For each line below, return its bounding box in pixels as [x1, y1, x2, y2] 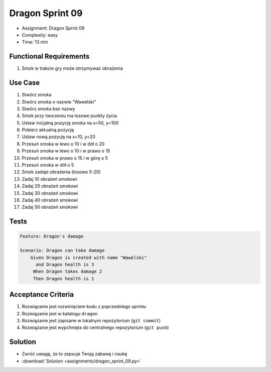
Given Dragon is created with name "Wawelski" [30, 255, 148, 261]
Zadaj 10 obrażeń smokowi [22, 176, 77, 182]
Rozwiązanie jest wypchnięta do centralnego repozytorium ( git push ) [22, 324, 169, 331]
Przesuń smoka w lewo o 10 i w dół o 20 [22, 141, 105, 147]
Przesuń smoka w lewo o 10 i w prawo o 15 [22, 148, 110, 154]
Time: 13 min [22, 39, 49, 45]
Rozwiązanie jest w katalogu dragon [22, 310, 98, 316]
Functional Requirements [9, 52, 90, 61]
